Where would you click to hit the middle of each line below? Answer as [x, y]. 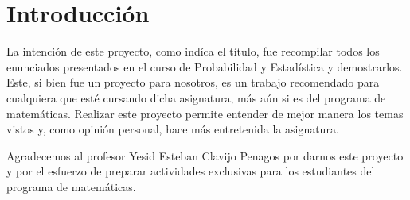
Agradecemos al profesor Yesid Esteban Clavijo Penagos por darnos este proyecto [205, 155]
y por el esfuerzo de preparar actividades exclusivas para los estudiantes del [191, 171]
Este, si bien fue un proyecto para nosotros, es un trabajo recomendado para [193, 82]
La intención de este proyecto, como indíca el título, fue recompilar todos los [193, 51]
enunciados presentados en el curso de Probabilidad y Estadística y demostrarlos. [205, 66]
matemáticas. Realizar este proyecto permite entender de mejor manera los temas [205, 113]
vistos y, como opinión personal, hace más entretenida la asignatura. [173, 129]
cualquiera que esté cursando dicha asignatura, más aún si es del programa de [196, 97]
